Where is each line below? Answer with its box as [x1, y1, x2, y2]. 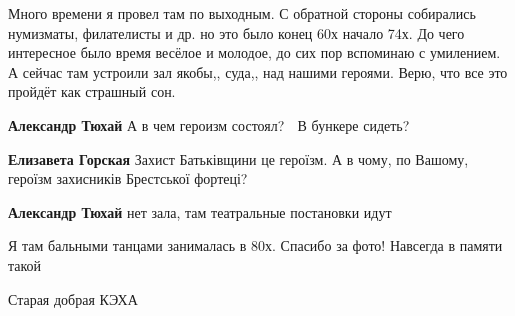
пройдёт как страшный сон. [8, 81, 176, 102]
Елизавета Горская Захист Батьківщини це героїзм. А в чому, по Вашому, [8, 148, 469, 169]
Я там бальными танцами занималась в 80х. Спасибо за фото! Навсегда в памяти [8, 235, 503, 256]
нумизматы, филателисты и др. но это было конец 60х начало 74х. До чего [8, 22, 465, 43]
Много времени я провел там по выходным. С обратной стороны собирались [8, 3, 476, 23]
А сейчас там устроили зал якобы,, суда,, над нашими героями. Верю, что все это [8, 61, 508, 82]
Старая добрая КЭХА [8, 288, 138, 309]
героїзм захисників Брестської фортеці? [8, 168, 248, 189]
